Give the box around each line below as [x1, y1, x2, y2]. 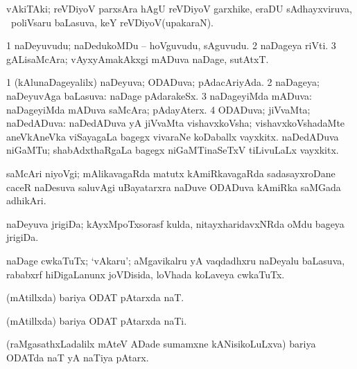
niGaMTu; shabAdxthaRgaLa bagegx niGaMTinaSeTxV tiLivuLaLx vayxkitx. [6, 143, 339, 157]
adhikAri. [6, 193, 46, 208]
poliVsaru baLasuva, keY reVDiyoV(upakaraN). [10, 15, 214, 29]
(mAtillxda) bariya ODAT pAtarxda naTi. [6, 313, 187, 327]
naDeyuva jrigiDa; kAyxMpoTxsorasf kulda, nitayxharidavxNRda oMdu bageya [6, 216, 345, 231]
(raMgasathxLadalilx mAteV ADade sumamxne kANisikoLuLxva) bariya [6, 336, 316, 351]
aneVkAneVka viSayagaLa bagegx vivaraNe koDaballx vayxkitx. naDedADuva [6, 129, 339, 143]
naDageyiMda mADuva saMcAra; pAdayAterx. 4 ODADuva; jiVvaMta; [6, 102, 311, 116]
